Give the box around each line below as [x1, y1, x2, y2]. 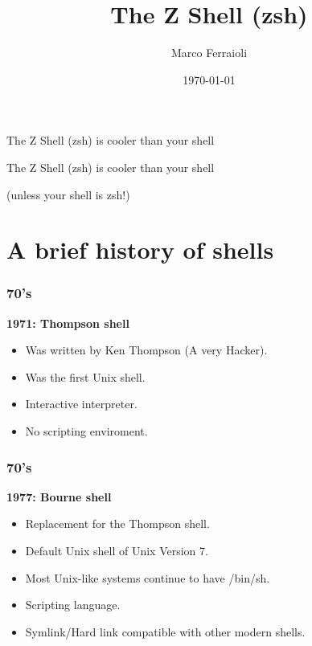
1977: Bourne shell [6, 488, 112, 505]
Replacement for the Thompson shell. [25, 515, 210, 532]
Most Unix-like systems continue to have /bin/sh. [25, 569, 270, 586]
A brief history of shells [6, 233, 274, 266]
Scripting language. [25, 596, 121, 613]
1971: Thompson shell [6, 314, 129, 331]
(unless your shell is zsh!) [6, 186, 130, 202]
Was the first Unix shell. [25, 368, 146, 385]
